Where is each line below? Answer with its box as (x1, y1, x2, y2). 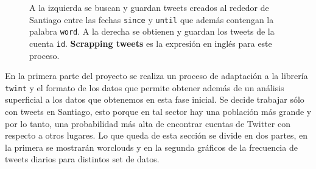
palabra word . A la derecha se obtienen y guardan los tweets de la (29, 25, 275, 38)
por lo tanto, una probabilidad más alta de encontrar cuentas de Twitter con (5, 117, 290, 129)
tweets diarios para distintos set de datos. (5, 153, 160, 165)
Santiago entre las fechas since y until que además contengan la (29, 13, 274, 26)
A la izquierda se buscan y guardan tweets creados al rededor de (29, 1, 269, 13)
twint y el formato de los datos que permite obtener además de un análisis (5, 81, 284, 94)
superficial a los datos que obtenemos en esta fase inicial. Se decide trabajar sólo (5, 93, 304, 106)
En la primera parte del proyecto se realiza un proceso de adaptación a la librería (5, 69, 308, 82)
